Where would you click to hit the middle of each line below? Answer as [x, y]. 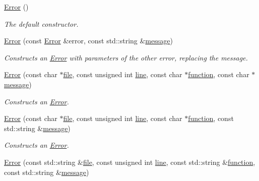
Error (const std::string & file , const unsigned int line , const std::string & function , [130, 162]
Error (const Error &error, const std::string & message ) [88, 41]
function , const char [219, 74]
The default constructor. [41, 23]
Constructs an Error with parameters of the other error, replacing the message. [126, 57]
